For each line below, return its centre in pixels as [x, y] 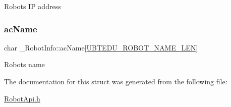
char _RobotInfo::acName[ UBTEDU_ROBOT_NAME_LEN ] [101, 47]
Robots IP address [33, 6]
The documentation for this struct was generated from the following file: [116, 81]
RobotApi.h [22, 98]
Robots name [24, 64]
